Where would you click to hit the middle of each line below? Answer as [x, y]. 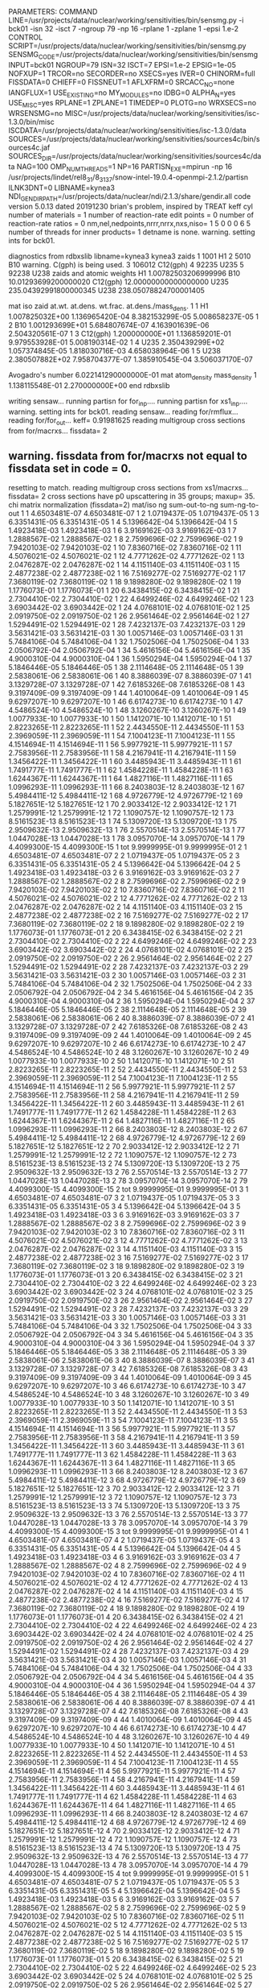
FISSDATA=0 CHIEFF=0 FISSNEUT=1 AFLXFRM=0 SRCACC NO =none [122, 83]
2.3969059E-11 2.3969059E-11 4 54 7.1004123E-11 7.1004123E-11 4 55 [124, 1763]
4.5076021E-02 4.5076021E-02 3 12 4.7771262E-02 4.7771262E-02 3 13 [128, 1241]
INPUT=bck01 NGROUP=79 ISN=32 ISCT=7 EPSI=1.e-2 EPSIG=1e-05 [122, 64]
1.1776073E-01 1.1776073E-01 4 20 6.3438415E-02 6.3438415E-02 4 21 [126, 1617]
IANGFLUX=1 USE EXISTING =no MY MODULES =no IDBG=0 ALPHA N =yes [122, 93]
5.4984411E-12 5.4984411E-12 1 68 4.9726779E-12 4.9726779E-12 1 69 [126, 796]
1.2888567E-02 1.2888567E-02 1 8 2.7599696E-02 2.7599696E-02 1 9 [126, 539]
